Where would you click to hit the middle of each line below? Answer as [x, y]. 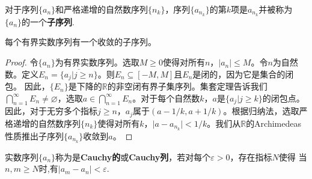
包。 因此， [27, 86]
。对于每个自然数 [166, 98]
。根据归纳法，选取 [261, 111]
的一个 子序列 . [48, 21]
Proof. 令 [22, 62]
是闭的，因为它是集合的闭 [243, 74]
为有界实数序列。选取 [97, 62]
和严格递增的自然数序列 [102, 9]
